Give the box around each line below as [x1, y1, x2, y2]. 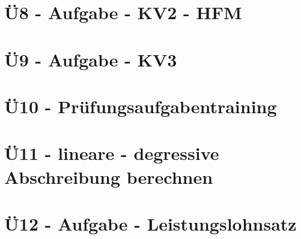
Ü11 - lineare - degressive [4, 141, 219, 165]
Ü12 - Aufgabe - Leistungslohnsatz [4, 211, 297, 235]
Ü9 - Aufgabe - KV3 [4, 47, 177, 71]
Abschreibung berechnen [4, 164, 213, 189]
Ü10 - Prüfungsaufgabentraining [4, 93, 277, 118]
